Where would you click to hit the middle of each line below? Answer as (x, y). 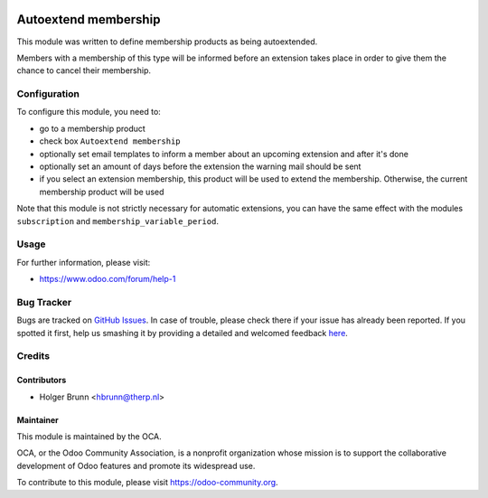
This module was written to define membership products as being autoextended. (167, 42)
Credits (33, 356)
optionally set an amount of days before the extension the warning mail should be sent (200, 166)
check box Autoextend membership (110, 141)
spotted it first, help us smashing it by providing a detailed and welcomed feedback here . (182, 333)
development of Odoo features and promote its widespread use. (136, 465)
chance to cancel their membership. (84, 70)
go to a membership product (93, 128)
